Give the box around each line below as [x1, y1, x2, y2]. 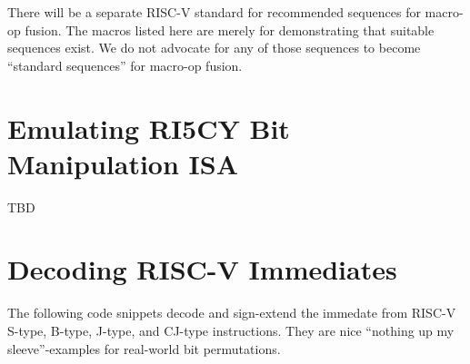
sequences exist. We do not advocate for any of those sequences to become [7, 38, 421, 57]
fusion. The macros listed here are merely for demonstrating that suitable [25, 20, 435, 39]
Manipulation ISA [7, 144, 239, 182]
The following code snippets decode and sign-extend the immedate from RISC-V [7, 303, 456, 322]
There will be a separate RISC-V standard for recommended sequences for [7, 3, 421, 21]
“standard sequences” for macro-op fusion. [7, 55, 243, 74]
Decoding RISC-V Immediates [7, 251, 397, 288]
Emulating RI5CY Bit [7, 109, 290, 146]
